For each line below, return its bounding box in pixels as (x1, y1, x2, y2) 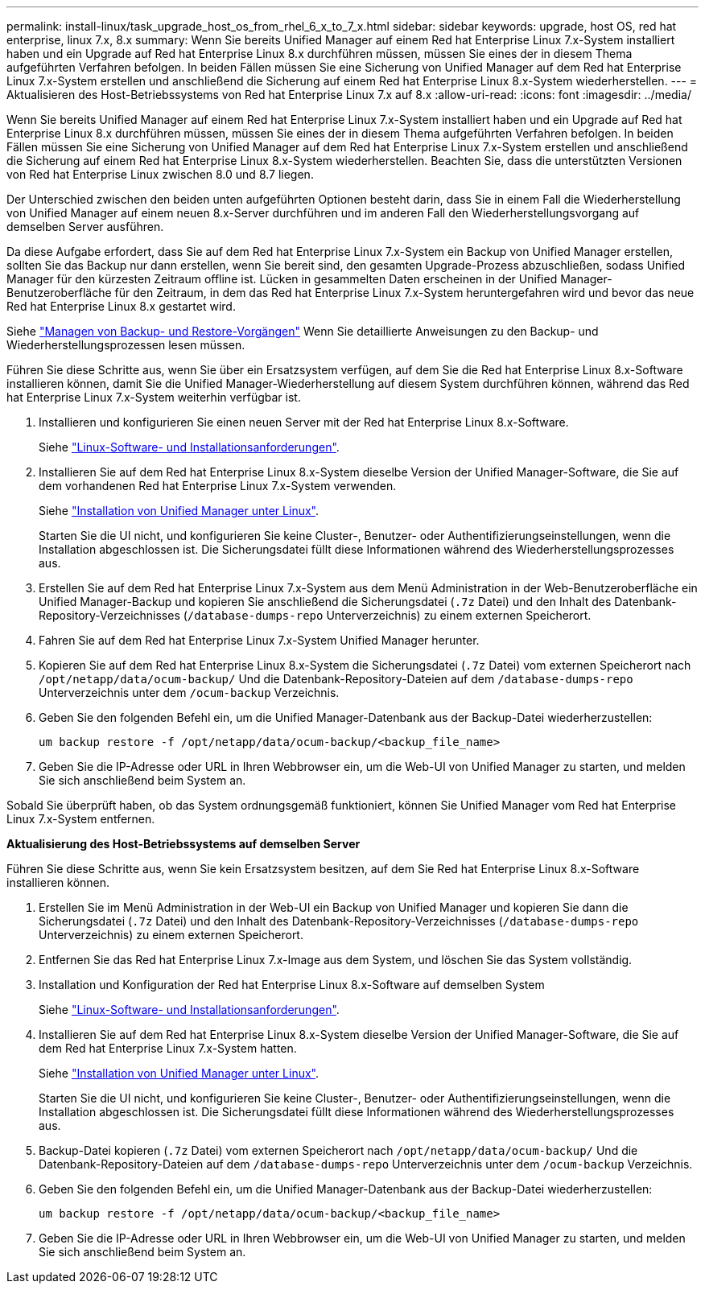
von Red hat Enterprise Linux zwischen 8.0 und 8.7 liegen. (6, 167, 314, 181)
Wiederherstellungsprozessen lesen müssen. (6, 338, 245, 352)
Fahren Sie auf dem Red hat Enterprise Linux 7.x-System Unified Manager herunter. (39, 633, 480, 647)
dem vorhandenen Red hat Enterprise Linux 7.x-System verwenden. (39, 479, 397, 493)
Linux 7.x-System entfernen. (6, 812, 155, 826)
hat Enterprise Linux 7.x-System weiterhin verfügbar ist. (6, 390, 301, 404)
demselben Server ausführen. (6, 220, 164, 233)
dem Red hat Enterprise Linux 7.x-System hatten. (39, 1041, 297, 1055)
